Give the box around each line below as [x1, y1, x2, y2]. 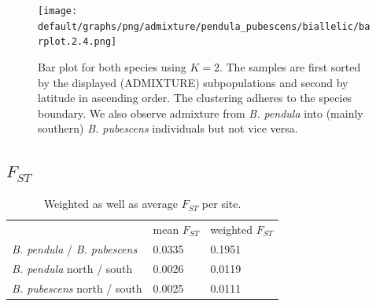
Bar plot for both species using [38, 58, 186, 75]
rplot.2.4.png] [38, 36, 117, 48]
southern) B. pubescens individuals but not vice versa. [38, 120, 298, 137]
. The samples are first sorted [219, 58, 361, 75]
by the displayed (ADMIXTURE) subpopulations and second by [38, 74, 348, 90]
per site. [201, 195, 241, 212]
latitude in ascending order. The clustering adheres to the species [38, 89, 352, 106]
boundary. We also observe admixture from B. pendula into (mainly [38, 104, 363, 121]
